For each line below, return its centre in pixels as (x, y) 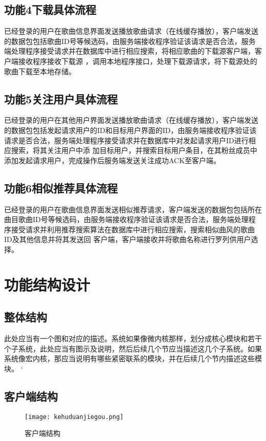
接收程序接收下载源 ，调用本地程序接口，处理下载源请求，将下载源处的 (138, 61)
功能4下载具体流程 (50, 9)
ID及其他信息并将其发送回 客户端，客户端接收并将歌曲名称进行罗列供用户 (128, 239)
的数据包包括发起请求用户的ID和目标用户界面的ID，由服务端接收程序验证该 (130, 130)
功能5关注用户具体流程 (61, 98)
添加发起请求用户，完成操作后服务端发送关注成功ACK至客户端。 (113, 160)
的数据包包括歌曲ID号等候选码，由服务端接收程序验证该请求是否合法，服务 (130, 41)
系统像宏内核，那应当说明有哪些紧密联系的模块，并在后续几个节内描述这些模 (133, 358)
